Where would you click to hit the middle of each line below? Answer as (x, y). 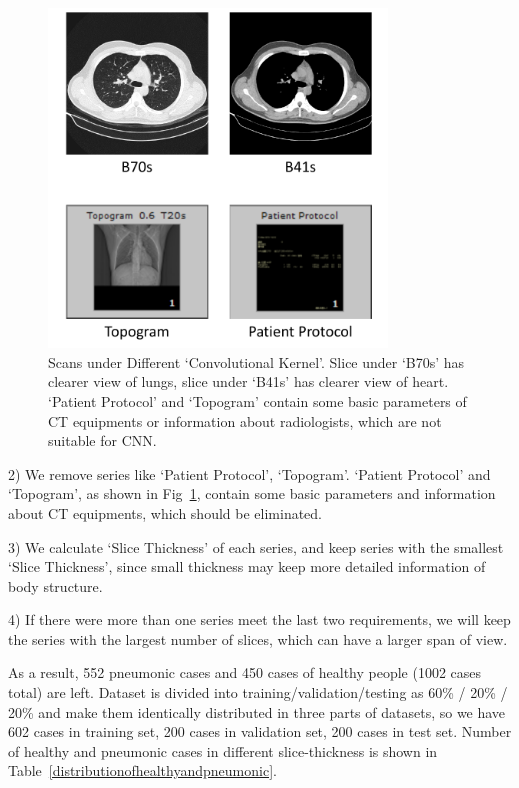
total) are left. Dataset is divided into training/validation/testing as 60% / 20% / (258, 692)
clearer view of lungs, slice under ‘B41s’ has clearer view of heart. (248, 381)
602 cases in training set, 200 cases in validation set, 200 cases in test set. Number (260, 731)
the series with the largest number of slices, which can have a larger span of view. (258, 638)
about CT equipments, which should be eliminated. (165, 512)
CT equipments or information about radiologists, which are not (245, 420)
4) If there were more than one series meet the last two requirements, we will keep (259, 619)
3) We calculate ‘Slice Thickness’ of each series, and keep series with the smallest (256, 546)
